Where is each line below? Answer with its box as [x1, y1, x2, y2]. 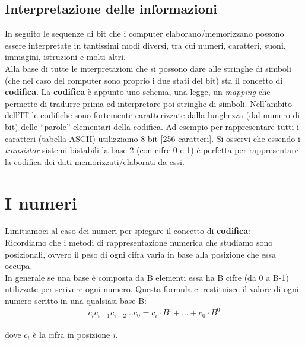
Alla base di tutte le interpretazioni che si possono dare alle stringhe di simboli [5, 62, 291, 74]
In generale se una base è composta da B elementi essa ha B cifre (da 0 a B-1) [5, 271, 289, 283]
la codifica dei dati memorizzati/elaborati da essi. [5, 155, 185, 167]
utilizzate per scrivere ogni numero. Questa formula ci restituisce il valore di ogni [5, 283, 299, 295]
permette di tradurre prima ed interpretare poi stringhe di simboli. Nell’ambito [5, 97, 292, 109]
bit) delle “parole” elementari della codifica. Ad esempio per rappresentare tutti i [5, 120, 299, 132]
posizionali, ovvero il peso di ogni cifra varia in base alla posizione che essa [5, 248, 277, 260]
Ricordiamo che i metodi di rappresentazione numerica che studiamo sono [5, 236, 273, 249]
